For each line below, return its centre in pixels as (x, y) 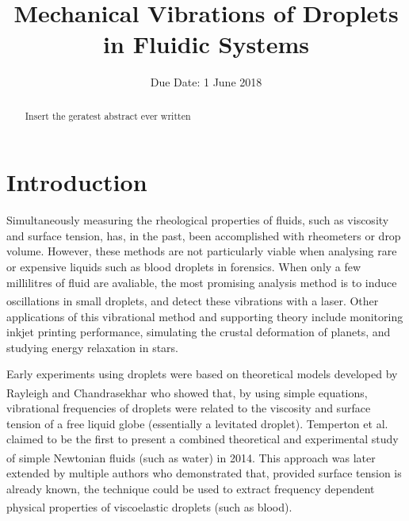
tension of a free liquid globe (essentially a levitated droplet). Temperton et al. (197, 423)
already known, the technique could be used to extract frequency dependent (191, 488)
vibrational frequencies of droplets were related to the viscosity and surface (189, 408)
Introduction (77, 182)
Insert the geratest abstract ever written (108, 115)
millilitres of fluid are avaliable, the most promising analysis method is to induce (202, 282)
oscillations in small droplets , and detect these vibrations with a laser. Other (193, 300)
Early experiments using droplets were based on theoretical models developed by (202, 374)
